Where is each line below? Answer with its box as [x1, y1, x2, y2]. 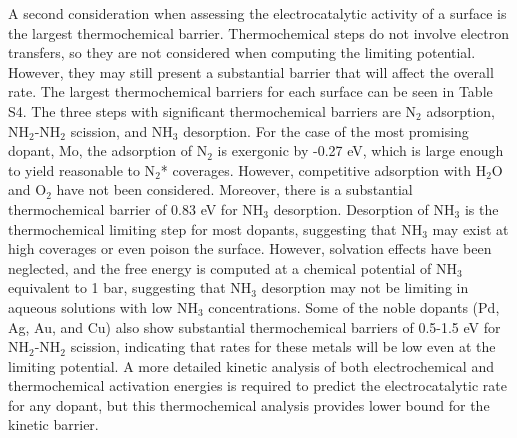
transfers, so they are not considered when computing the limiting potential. [8, 42, 476, 63]
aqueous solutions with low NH [8, 296, 199, 317]
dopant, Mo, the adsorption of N [8, 140, 208, 161]
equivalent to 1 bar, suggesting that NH [8, 277, 252, 298]
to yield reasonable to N [8, 159, 156, 180]
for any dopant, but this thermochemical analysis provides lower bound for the [8, 394, 490, 415]
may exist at [432, 218, 509, 239]
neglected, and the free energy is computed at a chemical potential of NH [8, 257, 457, 278]
